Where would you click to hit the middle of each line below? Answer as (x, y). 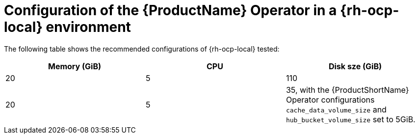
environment (88, 27)
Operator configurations (330, 99)
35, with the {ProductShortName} (347, 90)
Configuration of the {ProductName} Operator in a (170, 10)
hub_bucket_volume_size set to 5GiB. (351, 119)
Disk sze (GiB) (355, 66)
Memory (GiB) (74, 66)
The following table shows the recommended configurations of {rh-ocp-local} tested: (142, 49)
